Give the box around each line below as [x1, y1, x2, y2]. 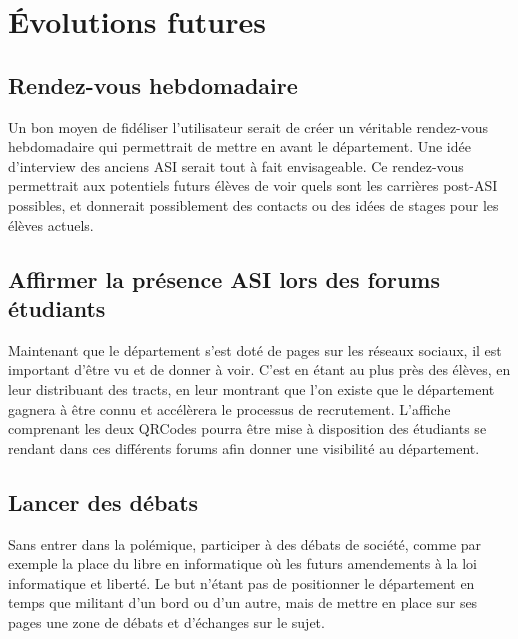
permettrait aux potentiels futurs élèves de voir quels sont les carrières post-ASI [8, 175, 498, 196]
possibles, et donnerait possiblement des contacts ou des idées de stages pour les [8, 194, 499, 215]
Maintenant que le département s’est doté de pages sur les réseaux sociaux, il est [8, 339, 502, 360]
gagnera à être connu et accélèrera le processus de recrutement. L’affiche [8, 398, 451, 419]
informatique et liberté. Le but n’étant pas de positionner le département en [8, 572, 475, 593]
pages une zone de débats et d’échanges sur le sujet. [8, 611, 325, 632]
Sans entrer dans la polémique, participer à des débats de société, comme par [8, 533, 482, 554]
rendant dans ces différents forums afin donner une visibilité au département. [8, 437, 480, 458]
